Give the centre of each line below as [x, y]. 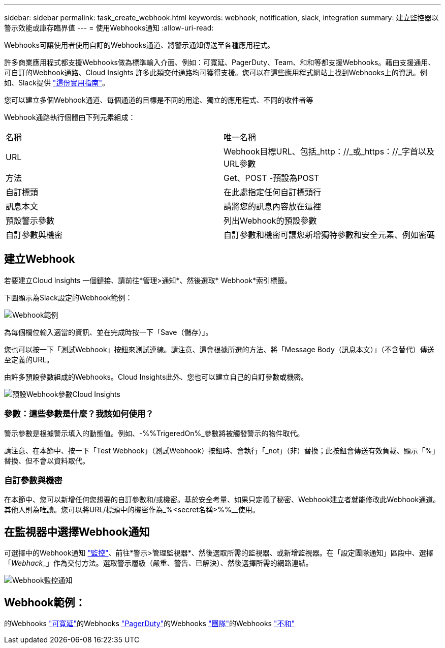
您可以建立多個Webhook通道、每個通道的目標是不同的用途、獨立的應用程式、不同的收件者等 [159, 100]
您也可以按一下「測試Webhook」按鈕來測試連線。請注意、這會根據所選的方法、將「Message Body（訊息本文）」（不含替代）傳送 [219, 349]
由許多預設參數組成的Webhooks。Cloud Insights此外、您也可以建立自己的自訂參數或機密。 [156, 377]
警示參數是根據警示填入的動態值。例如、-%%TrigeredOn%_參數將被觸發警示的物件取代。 [154, 433]
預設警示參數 [30, 221]
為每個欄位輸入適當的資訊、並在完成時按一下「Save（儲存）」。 [108, 332]
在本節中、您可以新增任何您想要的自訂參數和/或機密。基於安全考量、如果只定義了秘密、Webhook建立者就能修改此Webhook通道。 [222, 500]
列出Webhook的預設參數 [270, 221]
